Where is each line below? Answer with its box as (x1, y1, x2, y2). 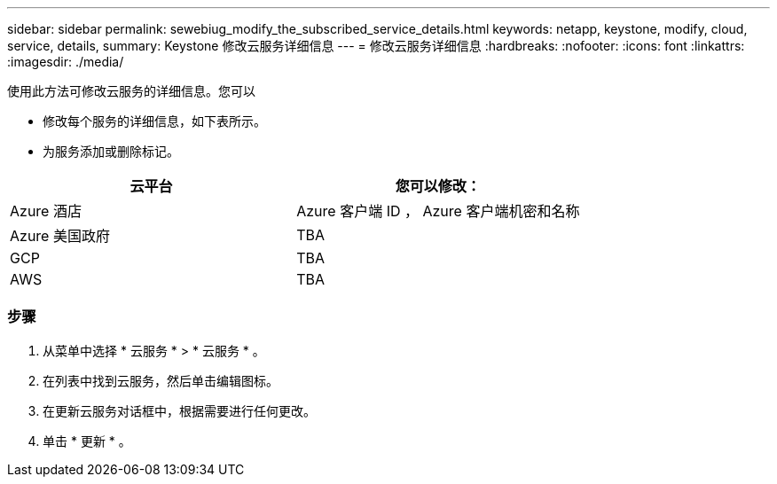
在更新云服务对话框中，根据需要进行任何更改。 (43, 402, 316, 418)
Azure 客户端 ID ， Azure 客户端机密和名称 (296, 202, 580, 220)
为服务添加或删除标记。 (43, 144, 179, 159)
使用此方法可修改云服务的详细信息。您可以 (7, 83, 255, 98)
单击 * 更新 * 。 (43, 433, 131, 449)
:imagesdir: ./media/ (7, 54, 124, 69)
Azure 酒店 (10, 202, 82, 220)
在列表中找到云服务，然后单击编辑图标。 (43, 372, 279, 388)
